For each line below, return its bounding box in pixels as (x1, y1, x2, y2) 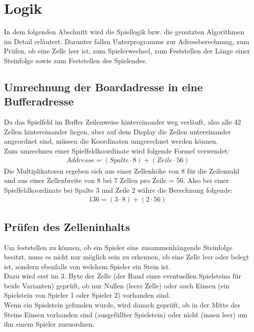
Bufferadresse (4, 94, 74, 109)
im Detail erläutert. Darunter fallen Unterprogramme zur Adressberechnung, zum (4, 36, 250, 46)
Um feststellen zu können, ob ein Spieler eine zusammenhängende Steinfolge (4, 242, 232, 252)
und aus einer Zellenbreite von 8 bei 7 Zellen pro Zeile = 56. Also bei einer (4, 175, 229, 185)
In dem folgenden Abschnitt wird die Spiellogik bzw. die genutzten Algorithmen (4, 26, 245, 37)
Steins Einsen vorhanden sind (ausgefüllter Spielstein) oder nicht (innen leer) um (4, 309, 248, 319)
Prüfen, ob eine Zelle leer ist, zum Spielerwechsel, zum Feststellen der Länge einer (4, 46, 250, 56)
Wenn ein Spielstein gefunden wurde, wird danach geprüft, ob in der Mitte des (4, 300, 241, 310)
